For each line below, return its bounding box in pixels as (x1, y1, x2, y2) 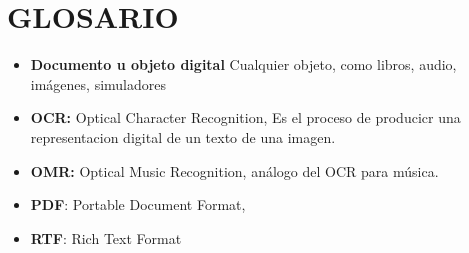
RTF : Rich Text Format (30, 227, 182, 248)
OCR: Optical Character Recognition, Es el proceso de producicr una (30, 107, 461, 128)
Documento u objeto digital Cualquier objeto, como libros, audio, (30, 54, 457, 75)
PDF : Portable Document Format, (30, 194, 246, 215)
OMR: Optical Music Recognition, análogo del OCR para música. (30, 160, 439, 181)
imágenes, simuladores (30, 73, 166, 94)
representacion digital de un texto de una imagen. (30, 126, 336, 147)
